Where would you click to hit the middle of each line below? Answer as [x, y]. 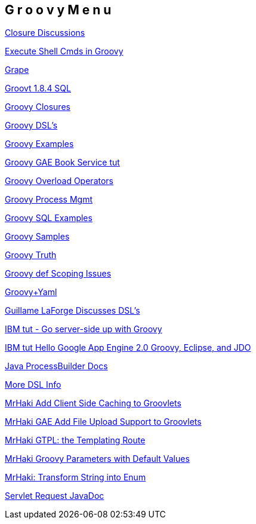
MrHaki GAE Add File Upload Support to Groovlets [103, 422]
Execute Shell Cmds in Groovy [64, 51]
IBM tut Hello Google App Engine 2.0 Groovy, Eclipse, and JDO [128, 348]
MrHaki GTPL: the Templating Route [75, 440]
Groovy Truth [31, 255]
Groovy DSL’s [31, 125]
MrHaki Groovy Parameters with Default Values [97, 459]
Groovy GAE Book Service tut [62, 163]
